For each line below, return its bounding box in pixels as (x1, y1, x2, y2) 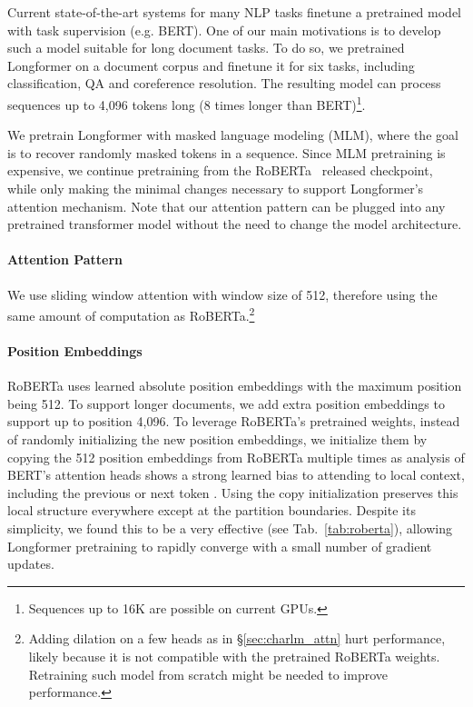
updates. (7, 554, 54, 573)
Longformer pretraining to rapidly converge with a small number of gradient (7, 536, 432, 555)
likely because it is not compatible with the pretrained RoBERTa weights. (28, 646, 440, 665)
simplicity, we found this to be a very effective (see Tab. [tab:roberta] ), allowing (7, 518, 452, 537)
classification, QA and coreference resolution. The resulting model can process (7, 74, 441, 93)
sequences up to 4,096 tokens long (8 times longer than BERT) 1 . (7, 92, 366, 114)
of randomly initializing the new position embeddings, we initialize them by (7, 430, 428, 448)
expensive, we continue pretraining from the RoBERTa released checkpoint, (7, 161, 433, 180)
